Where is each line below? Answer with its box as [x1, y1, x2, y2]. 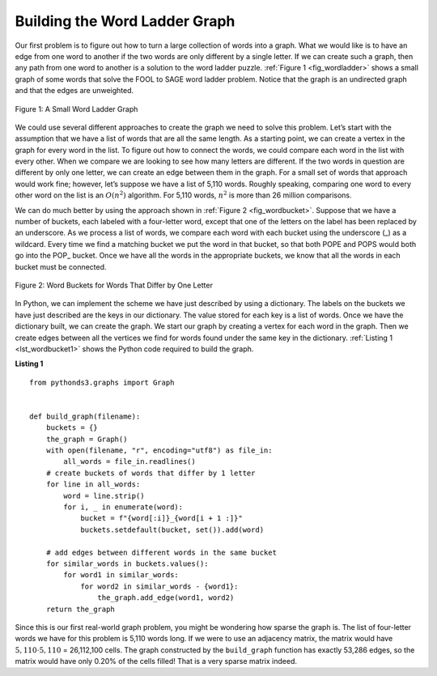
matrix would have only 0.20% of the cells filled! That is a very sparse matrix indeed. [15, 657, 298, 666]
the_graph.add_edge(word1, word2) [97, 593, 235, 602]
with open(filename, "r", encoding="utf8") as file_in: [45, 446, 273, 455]
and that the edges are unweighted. [15, 86, 134, 96]
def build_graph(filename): [29, 411, 141, 421]
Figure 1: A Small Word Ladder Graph [15, 104, 138, 113]
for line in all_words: [45, 480, 141, 489]
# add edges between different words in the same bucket [45, 547, 277, 557]
